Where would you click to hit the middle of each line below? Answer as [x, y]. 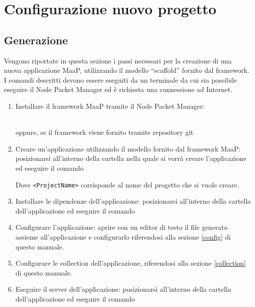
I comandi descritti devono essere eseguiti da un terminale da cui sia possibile [121, 79]
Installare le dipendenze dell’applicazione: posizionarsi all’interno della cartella [133, 201]
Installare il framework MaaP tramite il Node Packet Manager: [110, 106]
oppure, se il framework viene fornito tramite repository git [104, 132]
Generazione [36, 40]
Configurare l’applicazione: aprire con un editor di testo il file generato [121, 227]
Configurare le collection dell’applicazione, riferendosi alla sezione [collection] [131, 263]
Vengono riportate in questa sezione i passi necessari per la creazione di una [118, 60]
